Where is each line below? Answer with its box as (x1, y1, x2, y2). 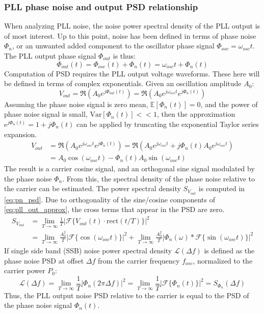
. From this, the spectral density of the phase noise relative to (62, 173, 255, 184)
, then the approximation (156, 109, 235, 119)
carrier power (4, 265, 45, 276)
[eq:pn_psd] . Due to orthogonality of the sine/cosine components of (4, 194, 215, 204)
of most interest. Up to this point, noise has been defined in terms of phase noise (4, 30, 256, 41)
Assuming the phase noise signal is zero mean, (4, 98, 148, 109)
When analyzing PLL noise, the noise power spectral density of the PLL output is (4, 20, 260, 31)
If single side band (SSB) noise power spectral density (4, 245, 172, 255)
